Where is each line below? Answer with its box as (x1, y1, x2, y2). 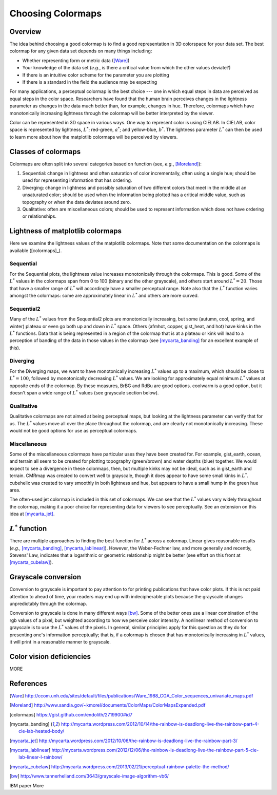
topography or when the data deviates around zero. (22, 199, 131, 205)
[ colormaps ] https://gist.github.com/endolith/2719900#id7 (9, 711, 133, 717)
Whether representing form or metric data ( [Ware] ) (22, 57, 130, 64)
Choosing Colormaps (9, 8, 102, 19)
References (9, 679, 47, 688)
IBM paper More (9, 782, 44, 788)
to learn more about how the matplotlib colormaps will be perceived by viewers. (9, 134, 178, 140)
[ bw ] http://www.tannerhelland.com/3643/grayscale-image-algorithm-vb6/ (9, 773, 169, 779)
